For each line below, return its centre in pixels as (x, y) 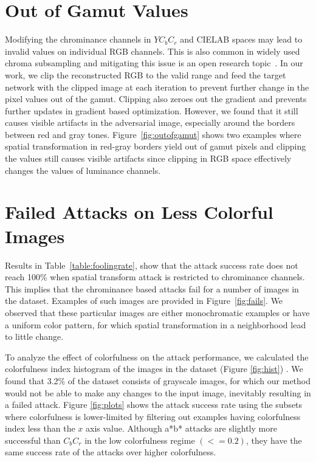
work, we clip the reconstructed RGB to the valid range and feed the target (146, 74)
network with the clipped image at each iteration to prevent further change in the (157, 87)
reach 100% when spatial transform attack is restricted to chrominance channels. (155, 277)
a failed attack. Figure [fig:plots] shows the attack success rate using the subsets (154, 405)
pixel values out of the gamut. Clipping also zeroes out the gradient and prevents (156, 99)
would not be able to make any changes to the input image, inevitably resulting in (158, 392)
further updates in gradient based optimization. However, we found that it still (152, 110)
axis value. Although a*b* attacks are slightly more (181, 428)
